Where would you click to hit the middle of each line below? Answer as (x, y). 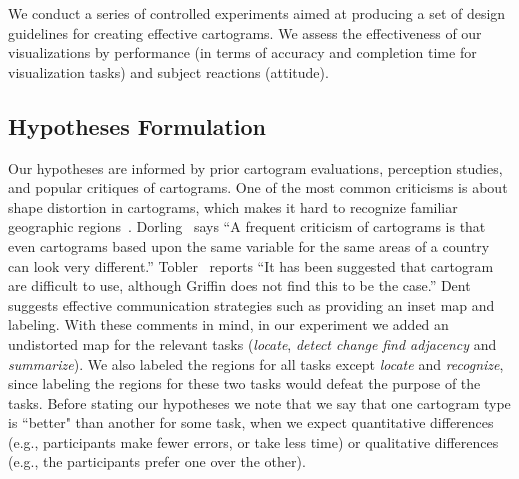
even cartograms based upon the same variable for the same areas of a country (249, 245)
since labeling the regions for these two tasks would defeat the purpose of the (244, 383)
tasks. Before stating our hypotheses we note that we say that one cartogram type (259, 402)
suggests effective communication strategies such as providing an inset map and (251, 304)
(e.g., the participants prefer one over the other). (157, 461)
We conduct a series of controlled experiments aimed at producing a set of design (257, 13)
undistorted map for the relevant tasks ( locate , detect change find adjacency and (252, 343)
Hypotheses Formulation (137, 125)
